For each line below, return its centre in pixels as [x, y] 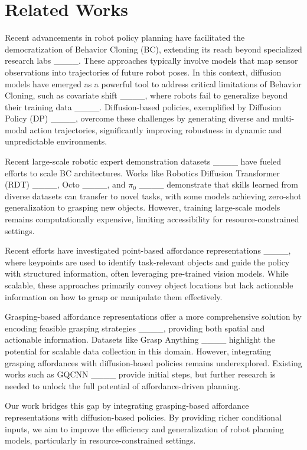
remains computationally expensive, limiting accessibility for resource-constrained [152, 219]
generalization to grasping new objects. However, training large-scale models [143, 207]
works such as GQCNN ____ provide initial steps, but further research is [140, 374]
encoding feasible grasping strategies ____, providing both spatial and [135, 328]
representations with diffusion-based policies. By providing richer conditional [143, 417]
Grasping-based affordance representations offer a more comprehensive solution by [153, 316]
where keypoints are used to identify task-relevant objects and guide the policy [147, 262]
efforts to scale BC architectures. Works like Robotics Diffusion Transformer [143, 173]
